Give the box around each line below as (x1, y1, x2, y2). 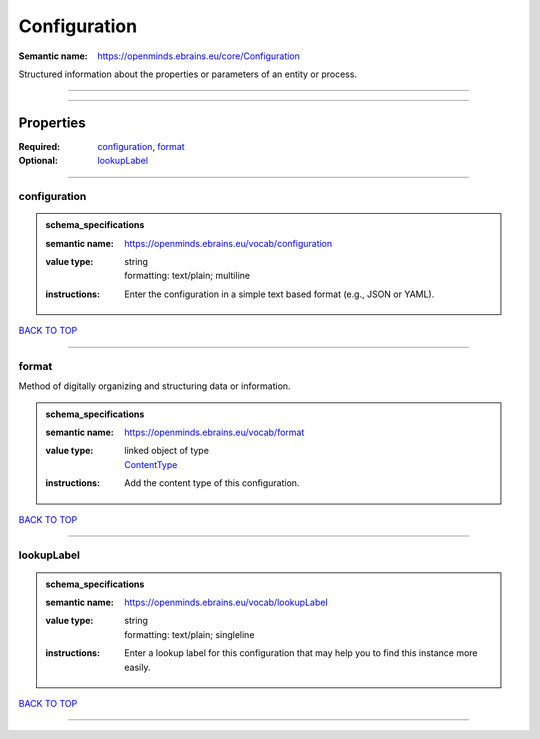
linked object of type (124, 445, 210, 457)
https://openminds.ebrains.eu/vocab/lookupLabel (124, 596, 329, 608)
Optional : (18, 155, 59, 167)
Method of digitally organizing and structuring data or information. (18, 380, 291, 392)
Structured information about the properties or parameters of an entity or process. (18, 68, 358, 80)
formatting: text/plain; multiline (124, 270, 250, 282)
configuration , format (97, 140, 185, 152)
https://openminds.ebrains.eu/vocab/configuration (124, 237, 333, 249)
